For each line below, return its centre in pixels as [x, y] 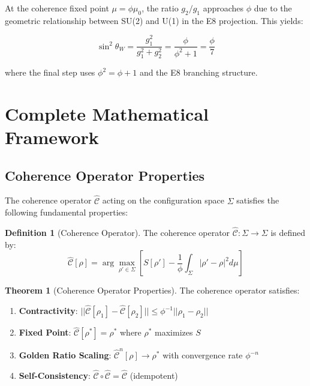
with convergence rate [203, 355]
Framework [52, 137]
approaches [223, 8]
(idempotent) [154, 375]
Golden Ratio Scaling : [65, 355]
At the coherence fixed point [57, 8]
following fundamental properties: [67, 212]
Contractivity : [48, 311]
